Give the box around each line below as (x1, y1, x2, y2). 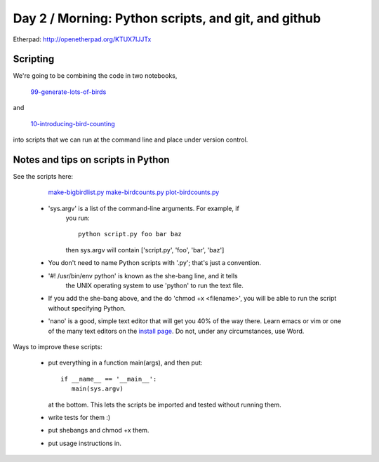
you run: (65, 214, 91, 222)
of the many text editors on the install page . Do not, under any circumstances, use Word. (48, 327, 305, 335)
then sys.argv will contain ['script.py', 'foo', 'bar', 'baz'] (65, 245, 225, 254)
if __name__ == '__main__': (60, 375, 157, 383)
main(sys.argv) (71, 385, 124, 393)
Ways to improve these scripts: (13, 343, 102, 351)
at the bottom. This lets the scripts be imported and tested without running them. (48, 400, 281, 409)
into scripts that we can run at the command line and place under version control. (13, 135, 248, 144)
